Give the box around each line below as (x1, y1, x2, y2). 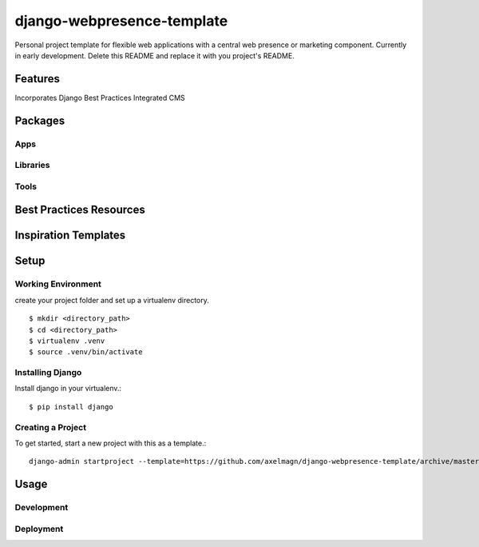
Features (14, 72, 60, 86)
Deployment (14, 523, 64, 534)
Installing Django (14, 367, 82, 378)
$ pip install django (29, 402, 113, 411)
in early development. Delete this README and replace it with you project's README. (14, 50, 295, 60)
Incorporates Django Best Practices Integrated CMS (14, 93, 185, 102)
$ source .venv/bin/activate (29, 348, 143, 357)
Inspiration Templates (14, 229, 126, 242)
